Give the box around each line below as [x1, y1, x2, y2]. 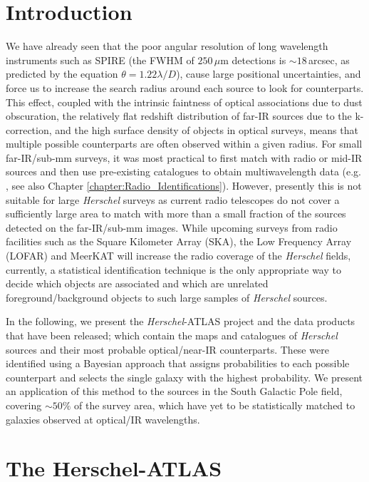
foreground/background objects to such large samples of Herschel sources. [6, 289, 328, 304]
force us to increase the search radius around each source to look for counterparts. [6, 80, 364, 95]
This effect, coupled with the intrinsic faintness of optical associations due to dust [6, 94, 363, 109]
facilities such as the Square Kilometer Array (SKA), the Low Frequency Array [6, 234, 352, 249]
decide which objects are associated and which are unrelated [6, 276, 269, 291]
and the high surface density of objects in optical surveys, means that [55, 122, 358, 137]
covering [6, 397, 42, 412]
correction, [6, 122, 52, 137]
